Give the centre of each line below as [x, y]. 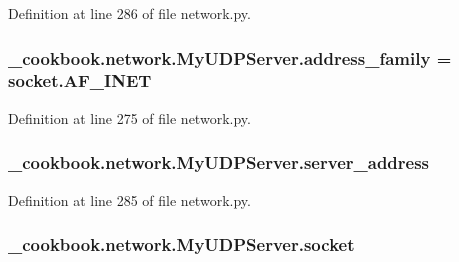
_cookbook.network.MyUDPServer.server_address [219, 162]
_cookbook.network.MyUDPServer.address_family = [230, 57]
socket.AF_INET [80, 80]
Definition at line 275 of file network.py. [129, 117]
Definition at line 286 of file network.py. [129, 13]
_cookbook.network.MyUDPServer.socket [181, 244]
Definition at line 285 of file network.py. [129, 199]
